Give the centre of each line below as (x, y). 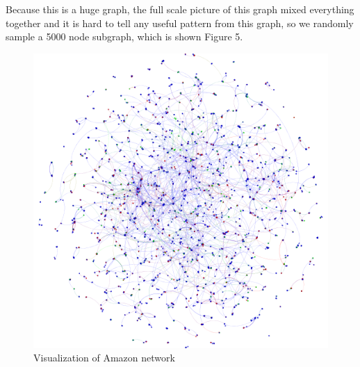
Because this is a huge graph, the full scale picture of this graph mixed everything (180, 9)
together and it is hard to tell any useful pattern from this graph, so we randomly (180, 23)
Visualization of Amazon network (104, 358)
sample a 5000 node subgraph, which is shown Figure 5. (124, 36)
